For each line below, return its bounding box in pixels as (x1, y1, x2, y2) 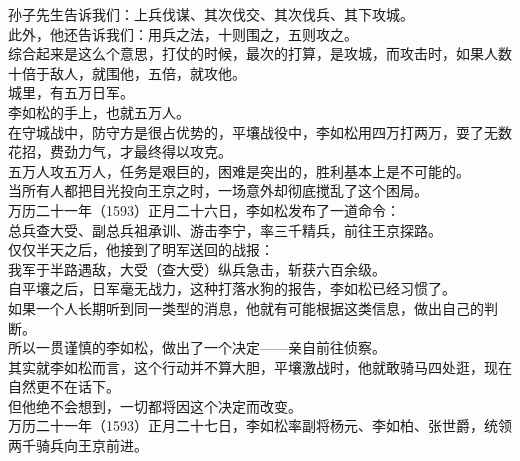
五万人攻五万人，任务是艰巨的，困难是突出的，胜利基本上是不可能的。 (8, 160, 470, 181)
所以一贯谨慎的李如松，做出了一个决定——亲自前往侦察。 (8, 337, 386, 358)
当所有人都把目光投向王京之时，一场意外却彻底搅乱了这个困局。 (8, 180, 428, 201)
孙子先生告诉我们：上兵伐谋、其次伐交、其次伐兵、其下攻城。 (8, 4, 414, 24)
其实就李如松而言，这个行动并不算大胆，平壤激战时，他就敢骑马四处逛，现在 (8, 356, 512, 377)
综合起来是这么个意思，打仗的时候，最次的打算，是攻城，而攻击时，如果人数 (8, 43, 512, 64)
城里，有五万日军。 (8, 82, 134, 103)
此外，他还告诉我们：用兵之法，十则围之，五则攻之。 (8, 23, 358, 44)
